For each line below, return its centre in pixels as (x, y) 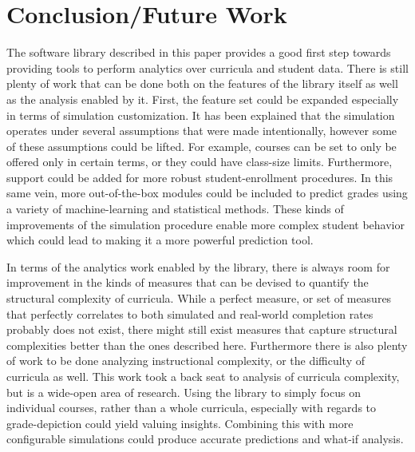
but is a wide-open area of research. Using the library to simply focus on (184, 392)
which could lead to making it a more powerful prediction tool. (160, 240)
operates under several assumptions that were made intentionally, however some (202, 131)
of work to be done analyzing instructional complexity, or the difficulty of (186, 361)
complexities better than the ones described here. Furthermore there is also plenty (207, 345)
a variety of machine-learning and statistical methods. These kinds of (175, 209)
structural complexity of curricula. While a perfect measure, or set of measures (199, 298)
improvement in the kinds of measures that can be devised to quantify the (188, 282)
